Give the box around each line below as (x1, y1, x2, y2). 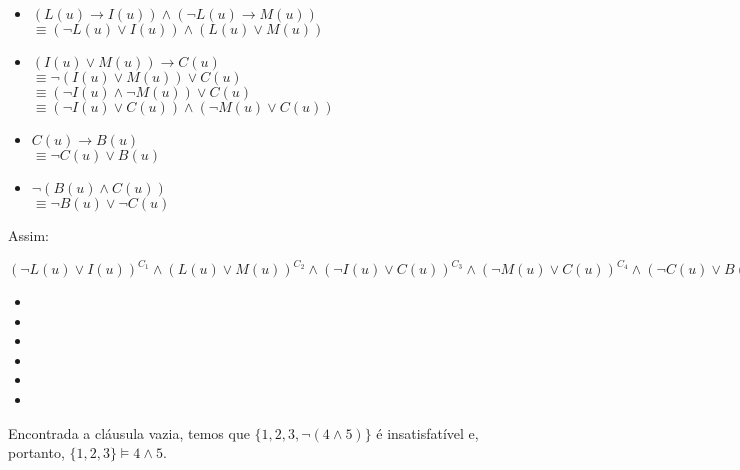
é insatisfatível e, (376, 422, 479, 443)
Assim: (8, 225, 49, 245)
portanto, (8, 442, 65, 463)
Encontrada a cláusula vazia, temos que (8, 422, 250, 443)
